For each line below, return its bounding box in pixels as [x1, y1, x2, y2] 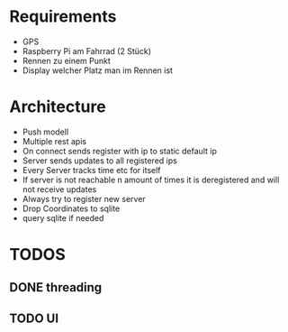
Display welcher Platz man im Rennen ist [22, 65, 174, 76]
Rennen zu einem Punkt [22, 55, 111, 66]
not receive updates [22, 183, 97, 195]
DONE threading [9, 280, 103, 295]
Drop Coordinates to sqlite [22, 203, 121, 214]
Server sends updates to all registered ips [22, 155, 177, 166]
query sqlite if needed [22, 212, 104, 223]
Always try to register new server [22, 193, 146, 204]
